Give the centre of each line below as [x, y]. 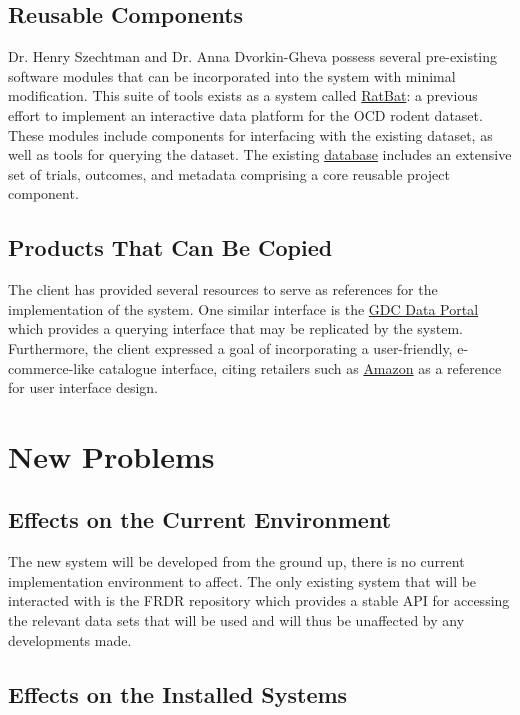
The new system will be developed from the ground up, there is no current [236, 561]
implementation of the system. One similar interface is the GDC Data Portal [243, 308]
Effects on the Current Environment [200, 519]
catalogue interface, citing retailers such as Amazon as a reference [300, 367]
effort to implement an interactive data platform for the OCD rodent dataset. [245, 114]
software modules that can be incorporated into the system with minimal [232, 75]
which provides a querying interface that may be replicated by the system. [235, 328]
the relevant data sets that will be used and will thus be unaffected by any [236, 620]
